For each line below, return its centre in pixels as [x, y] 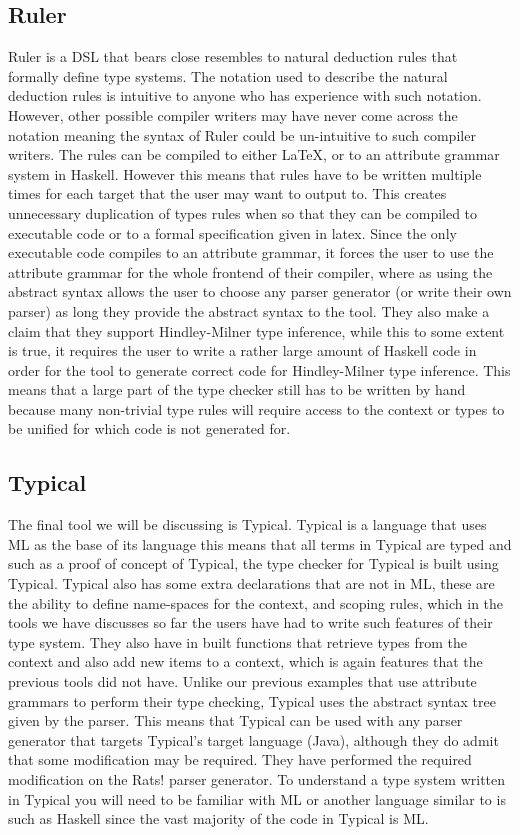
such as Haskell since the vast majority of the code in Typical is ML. [218, 818]
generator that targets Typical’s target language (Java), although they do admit [253, 739]
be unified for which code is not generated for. [149, 428]
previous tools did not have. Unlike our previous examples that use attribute [242, 681]
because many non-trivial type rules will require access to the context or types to [256, 408]
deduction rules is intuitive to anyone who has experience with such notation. [245, 95]
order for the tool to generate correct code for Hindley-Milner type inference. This [259, 369]
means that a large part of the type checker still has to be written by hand [237, 389]
